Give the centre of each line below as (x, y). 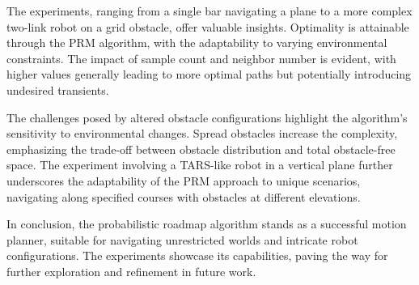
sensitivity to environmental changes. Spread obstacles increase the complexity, (202, 133)
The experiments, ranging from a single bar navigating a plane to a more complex (209, 11)
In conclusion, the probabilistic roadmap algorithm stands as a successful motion (207, 224)
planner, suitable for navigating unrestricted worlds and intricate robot (182, 239)
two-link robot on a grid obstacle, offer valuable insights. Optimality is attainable (208, 26)
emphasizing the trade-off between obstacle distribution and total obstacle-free (201, 149)
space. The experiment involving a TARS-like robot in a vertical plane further (200, 165)
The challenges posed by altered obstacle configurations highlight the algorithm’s (207, 117)
